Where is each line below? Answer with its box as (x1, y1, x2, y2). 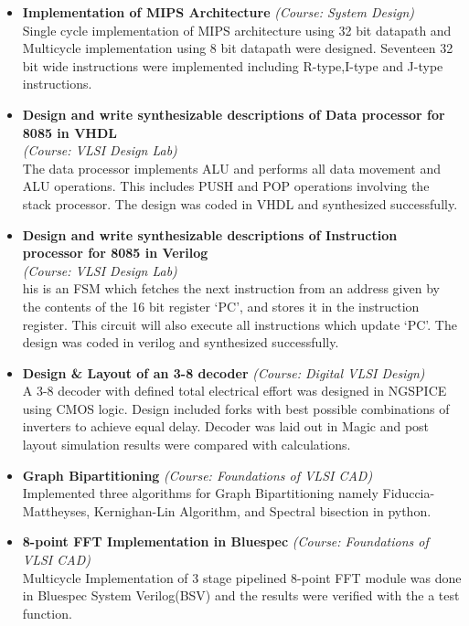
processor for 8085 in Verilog (22, 243, 208, 262)
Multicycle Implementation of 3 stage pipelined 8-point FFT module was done (22, 568, 462, 587)
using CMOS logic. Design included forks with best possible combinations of (22, 398, 450, 418)
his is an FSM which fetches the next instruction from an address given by (22, 279, 440, 298)
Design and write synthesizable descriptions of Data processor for (22, 104, 445, 123)
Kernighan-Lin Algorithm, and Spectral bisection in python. (93, 501, 432, 520)
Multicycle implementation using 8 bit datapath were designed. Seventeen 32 (22, 38, 453, 58)
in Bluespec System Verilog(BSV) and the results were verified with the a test (22, 586, 460, 605)
